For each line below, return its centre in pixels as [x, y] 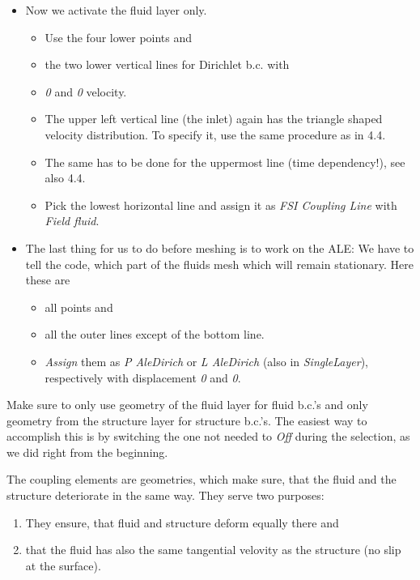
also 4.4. [65, 178]
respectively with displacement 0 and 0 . [143, 377]
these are [48, 280]
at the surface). [63, 565]
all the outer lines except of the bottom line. [155, 334]
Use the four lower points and [119, 37]
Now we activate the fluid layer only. [116, 10]
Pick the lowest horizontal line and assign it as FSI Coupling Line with [221, 205]
